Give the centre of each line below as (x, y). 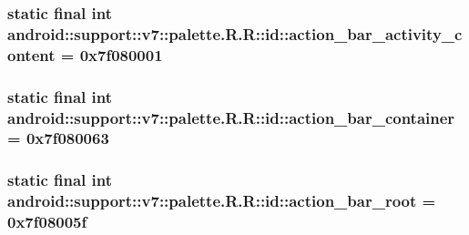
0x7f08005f (47, 222)
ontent (31, 54)
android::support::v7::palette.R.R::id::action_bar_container (231, 117)
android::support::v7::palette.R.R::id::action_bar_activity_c (235, 33)
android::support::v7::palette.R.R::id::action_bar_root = (222, 201)
